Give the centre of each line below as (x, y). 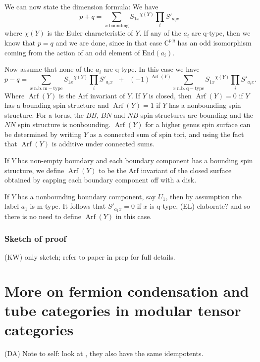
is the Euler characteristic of (90, 33)
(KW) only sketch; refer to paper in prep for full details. (90, 257)
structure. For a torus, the (44, 114)
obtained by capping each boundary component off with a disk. (101, 180)
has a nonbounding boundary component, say (87, 196)
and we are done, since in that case (109, 42)
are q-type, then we (221, 33)
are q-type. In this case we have (152, 69)
